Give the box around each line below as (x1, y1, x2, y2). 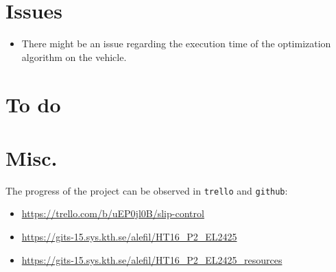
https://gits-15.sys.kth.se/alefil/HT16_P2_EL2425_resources (21, 252, 283, 267)
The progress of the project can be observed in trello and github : (5, 183, 288, 197)
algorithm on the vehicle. (21, 49, 127, 64)
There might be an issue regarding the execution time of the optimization (21, 36, 331, 51)
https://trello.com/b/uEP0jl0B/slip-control (21, 206, 204, 221)
